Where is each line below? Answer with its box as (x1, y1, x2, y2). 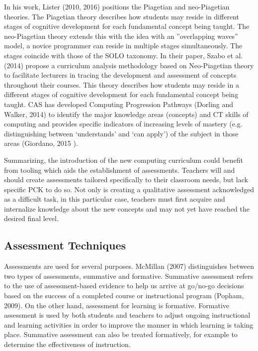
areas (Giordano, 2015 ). (4, 138, 78, 148)
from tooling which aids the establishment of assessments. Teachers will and (4, 164, 235, 175)
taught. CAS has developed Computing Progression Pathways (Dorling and (4, 99, 234, 109)
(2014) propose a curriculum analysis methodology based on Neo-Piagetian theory (4, 60, 254, 70)
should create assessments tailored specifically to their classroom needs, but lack (4, 174, 248, 185)
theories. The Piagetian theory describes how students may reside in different (4, 11, 239, 21)
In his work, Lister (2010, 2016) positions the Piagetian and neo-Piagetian (4, 1, 230, 11)
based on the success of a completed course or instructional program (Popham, (4, 290, 244, 301)
